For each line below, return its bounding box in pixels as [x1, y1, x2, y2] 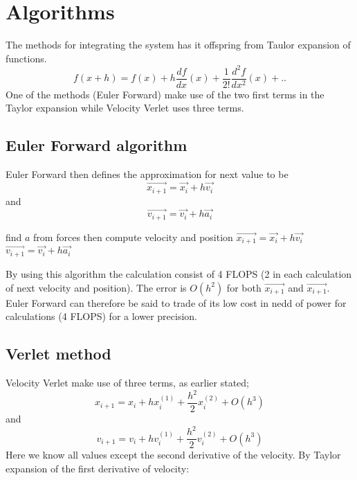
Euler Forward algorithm [6, 134, 187, 156]
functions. [6, 51, 47, 65]
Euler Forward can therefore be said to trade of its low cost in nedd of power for [6, 295, 347, 310]
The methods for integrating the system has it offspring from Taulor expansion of [6, 37, 351, 52]
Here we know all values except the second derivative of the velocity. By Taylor [6, 447, 341, 462]
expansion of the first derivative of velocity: [6, 461, 190, 475]
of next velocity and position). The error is [6, 280, 187, 294]
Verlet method [6, 343, 111, 364]
